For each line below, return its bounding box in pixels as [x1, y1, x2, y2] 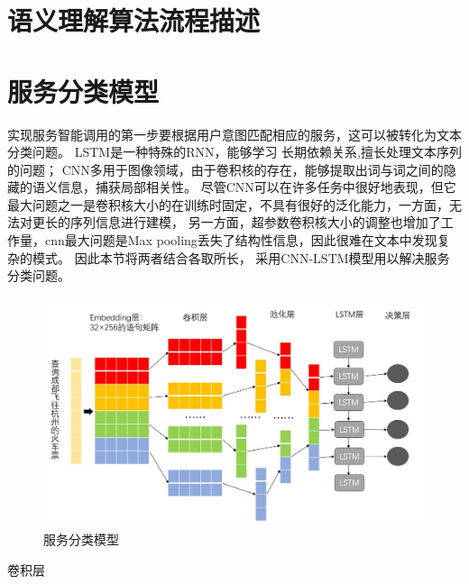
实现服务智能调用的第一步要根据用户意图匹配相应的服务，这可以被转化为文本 [7, 124, 462, 143]
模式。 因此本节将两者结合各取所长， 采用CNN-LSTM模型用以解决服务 [32, 248, 450, 267]
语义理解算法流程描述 [7, 2, 261, 39]
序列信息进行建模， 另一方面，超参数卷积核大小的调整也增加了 [69, 213, 441, 232]
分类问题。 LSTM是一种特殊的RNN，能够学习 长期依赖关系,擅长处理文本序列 [7, 142, 462, 161]
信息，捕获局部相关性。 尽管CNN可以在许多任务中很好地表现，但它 [57, 178, 456, 196]
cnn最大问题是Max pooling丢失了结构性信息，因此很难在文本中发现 [44, 231, 437, 250]
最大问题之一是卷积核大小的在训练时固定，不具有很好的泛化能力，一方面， [7, 195, 449, 214]
